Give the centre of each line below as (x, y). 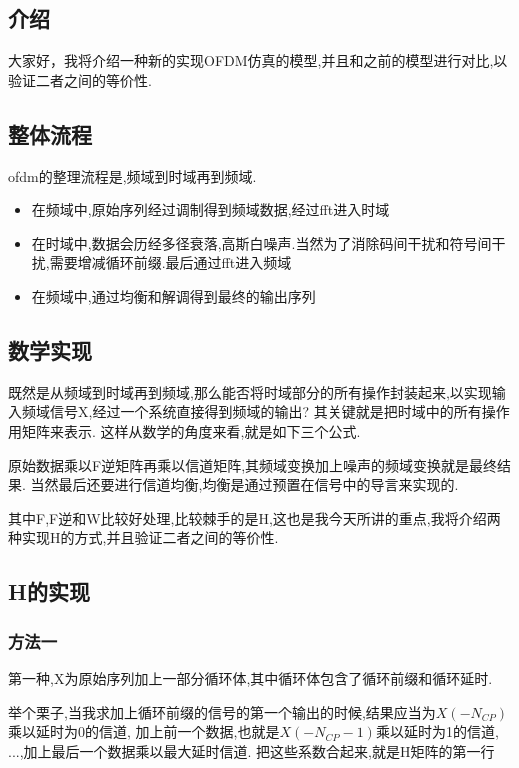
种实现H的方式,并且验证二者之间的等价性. (143, 537)
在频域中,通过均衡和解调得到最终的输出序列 (173, 295)
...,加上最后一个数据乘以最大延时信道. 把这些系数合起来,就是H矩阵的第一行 (251, 750)
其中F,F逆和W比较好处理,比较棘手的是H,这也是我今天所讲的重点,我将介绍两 (254, 517)
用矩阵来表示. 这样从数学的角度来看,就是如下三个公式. (184, 430)
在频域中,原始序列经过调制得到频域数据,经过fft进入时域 (210, 209)
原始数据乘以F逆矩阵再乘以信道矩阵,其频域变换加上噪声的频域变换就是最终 (253, 464)
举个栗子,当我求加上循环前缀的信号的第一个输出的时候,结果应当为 (222, 711)
